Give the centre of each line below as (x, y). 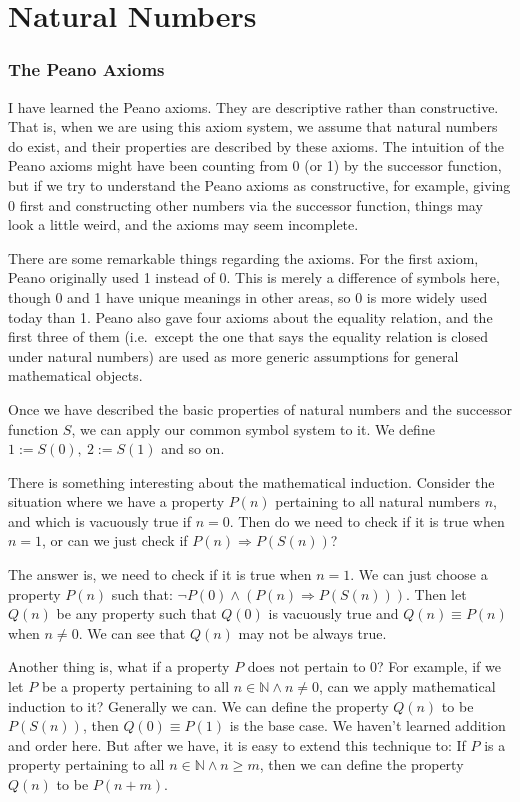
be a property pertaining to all (135, 686)
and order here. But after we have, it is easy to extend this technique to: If (237, 744)
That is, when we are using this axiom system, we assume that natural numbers (253, 126)
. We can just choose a (419, 574)
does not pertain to (306, 666)
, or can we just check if (115, 540)
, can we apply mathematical (407, 686)
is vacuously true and (333, 613)
